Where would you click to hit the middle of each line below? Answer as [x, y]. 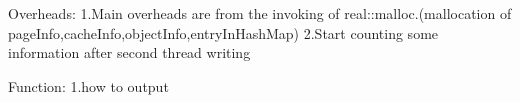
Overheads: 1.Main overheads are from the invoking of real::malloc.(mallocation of [260, 13]
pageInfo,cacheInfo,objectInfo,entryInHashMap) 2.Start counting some [223, 32]
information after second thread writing [129, 52]
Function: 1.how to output [88, 85]
